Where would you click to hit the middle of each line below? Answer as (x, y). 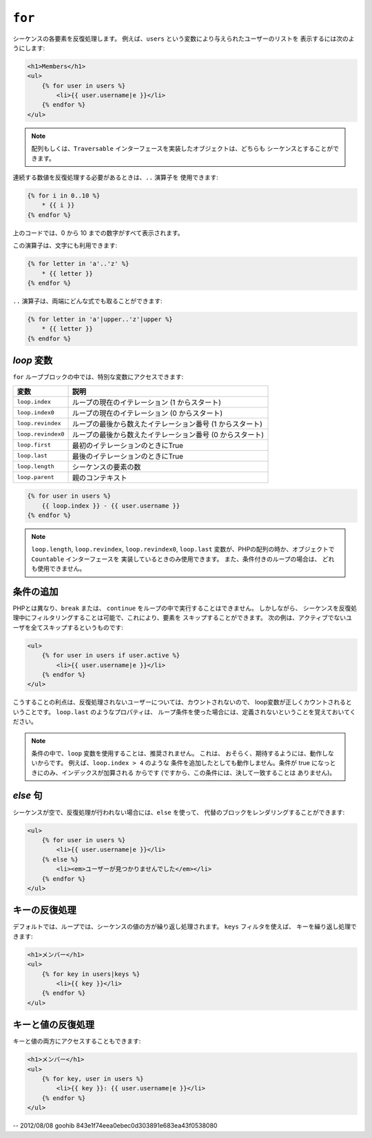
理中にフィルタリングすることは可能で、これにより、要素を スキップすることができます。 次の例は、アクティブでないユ (183, 618)
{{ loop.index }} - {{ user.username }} (111, 506)
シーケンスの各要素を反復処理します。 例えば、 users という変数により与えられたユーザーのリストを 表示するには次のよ (184, 39)
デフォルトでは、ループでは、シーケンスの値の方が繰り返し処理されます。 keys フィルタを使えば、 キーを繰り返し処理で (185, 926)
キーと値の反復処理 (53, 1025)
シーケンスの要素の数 (106, 467)
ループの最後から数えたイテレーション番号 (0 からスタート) (168, 434)
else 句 (28, 796)
